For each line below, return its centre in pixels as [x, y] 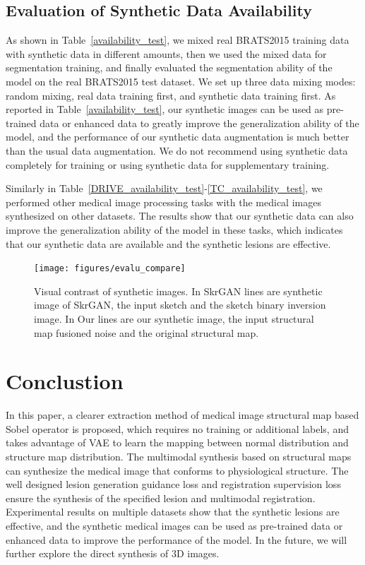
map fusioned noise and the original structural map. [146, 332]
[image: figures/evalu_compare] [110, 269]
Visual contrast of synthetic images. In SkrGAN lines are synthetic [178, 291]
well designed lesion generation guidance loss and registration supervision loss [173, 484]
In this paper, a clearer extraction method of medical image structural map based [182, 415]
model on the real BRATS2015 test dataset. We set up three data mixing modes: [181, 81]
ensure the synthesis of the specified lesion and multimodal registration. [161, 498]
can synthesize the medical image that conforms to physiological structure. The [177, 470]
